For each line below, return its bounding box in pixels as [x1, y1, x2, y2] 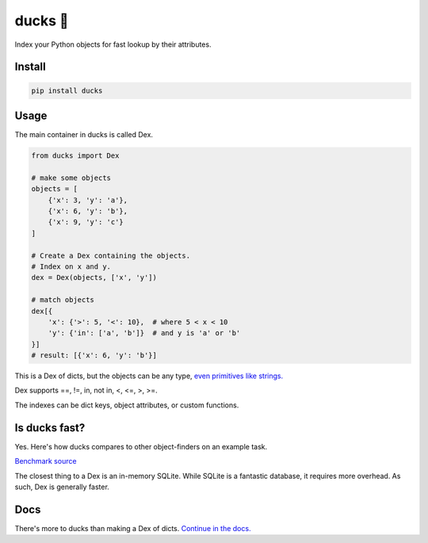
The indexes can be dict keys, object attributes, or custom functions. [14, 400, 239, 410]
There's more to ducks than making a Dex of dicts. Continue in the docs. [14, 523, 251, 533]
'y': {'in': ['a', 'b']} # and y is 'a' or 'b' [48, 329, 241, 338]
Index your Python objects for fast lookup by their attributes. [14, 40, 212, 49]
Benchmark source [14, 457, 77, 466]
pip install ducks [31, 86, 103, 95]
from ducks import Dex [31, 151, 120, 160]
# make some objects [31, 173, 111, 182]
